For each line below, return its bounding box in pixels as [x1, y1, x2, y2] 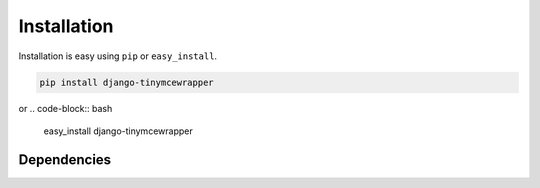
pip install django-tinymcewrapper [39, 76, 214, 88]
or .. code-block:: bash [18, 102, 113, 114]
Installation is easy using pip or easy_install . [18, 50, 218, 62]
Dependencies [18, 151, 112, 168]
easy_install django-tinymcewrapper [43, 125, 194, 137]
